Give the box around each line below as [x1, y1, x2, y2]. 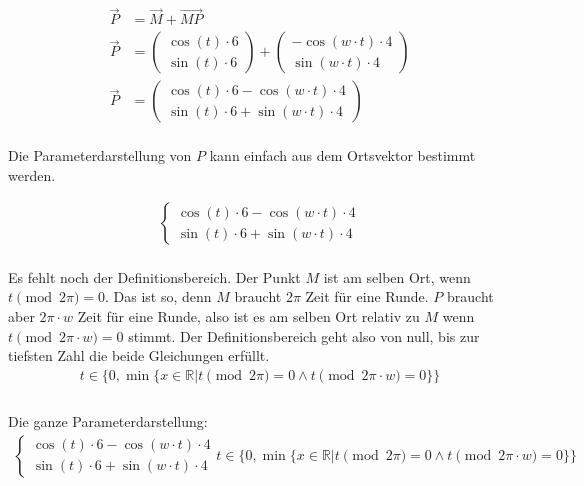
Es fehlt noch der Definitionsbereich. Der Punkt [8, 266, 301, 287]
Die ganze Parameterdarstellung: [8, 411, 208, 432]
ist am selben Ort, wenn [323, 266, 471, 287]
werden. [8, 164, 56, 185]
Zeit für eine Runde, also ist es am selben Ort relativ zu [77, 305, 420, 326]
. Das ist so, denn [105, 286, 212, 307]
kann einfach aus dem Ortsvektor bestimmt [209, 144, 476, 165]
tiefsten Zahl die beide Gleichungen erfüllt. [8, 345, 270, 366]
